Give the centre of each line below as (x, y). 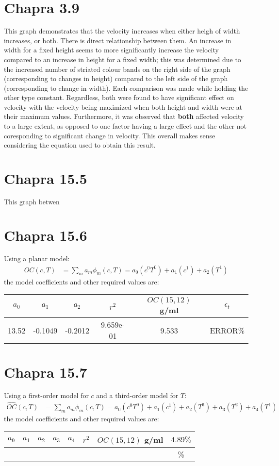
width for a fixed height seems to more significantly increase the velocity (111, 50)
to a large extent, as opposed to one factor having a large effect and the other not (125, 126)
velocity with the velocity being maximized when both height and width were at (123, 107)
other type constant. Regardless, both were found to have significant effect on (119, 97)
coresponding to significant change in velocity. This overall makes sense (110, 135)
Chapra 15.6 (46, 235)
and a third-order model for (137, 395)
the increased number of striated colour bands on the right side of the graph (117, 69)
